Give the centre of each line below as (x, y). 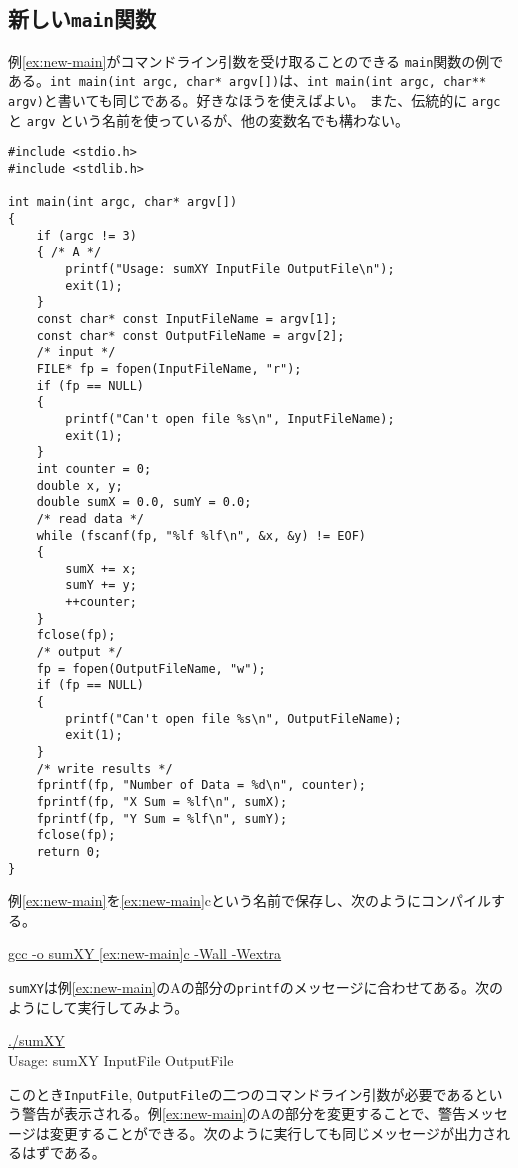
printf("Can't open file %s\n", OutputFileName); (233, 718)
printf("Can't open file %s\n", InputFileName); (230, 418)
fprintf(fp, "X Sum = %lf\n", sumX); (162, 802)
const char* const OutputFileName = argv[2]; (190, 335)
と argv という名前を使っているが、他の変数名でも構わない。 (208, 119)
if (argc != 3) (86, 235)
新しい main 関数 (82, 18)
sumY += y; (101, 585)
